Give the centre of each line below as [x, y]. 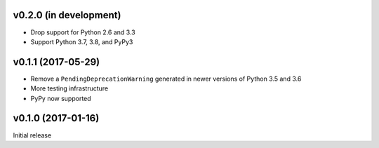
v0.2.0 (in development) [67, 15]
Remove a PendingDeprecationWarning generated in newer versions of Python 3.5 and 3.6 [166, 79]
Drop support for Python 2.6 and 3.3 [83, 32]
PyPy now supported [61, 98]
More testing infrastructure [69, 88]
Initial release [32, 135]
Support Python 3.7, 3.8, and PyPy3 [82, 41]
